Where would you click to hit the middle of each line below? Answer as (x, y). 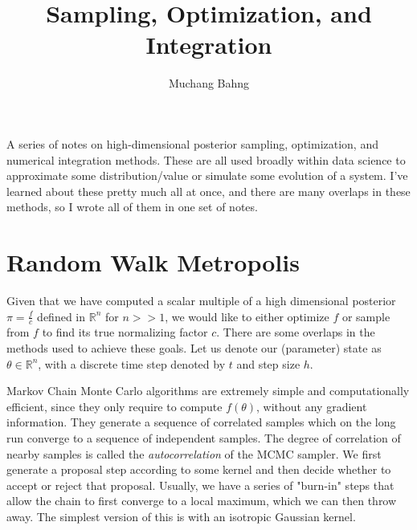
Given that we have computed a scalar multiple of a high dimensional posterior (201, 300)
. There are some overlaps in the (296, 332)
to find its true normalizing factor (125, 332)
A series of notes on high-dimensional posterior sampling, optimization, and (192, 143)
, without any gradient (312, 406)
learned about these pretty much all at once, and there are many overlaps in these (208, 191)
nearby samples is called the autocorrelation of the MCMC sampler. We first (194, 453)
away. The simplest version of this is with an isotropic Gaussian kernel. (181, 516)
